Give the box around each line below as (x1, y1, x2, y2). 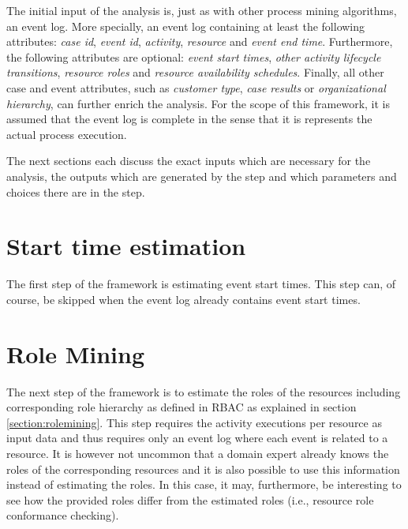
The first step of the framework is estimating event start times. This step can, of (6, 276, 396, 292)
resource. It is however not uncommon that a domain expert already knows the (6, 445, 389, 461)
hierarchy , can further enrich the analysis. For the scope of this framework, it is (6, 95, 390, 111)
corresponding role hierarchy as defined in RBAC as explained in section (6, 399, 357, 415)
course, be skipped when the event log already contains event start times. (6, 291, 361, 307)
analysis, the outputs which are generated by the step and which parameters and (6, 167, 397, 184)
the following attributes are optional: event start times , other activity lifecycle (6, 48, 381, 65)
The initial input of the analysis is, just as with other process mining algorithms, (6, 2, 397, 18)
